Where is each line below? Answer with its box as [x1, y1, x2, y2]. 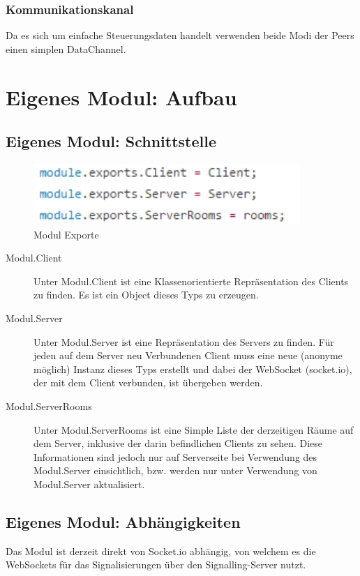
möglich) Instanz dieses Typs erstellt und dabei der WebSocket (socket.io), [33, 361, 352, 376]
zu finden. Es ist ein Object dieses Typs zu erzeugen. [33, 287, 259, 302]
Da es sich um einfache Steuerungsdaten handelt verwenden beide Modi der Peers [6, 28, 354, 43]
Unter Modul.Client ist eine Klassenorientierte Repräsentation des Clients [33, 273, 349, 288]
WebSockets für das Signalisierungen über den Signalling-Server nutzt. [6, 557, 306, 572]
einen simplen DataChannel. [6, 41, 126, 56]
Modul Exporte [33, 227, 99, 241]
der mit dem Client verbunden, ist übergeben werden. [33, 375, 263, 390]
